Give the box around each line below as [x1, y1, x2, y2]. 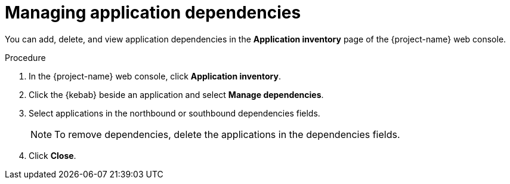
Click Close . [29, 150, 76, 161]
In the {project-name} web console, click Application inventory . [29, 70, 281, 81]
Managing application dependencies [5, 2, 301, 23]
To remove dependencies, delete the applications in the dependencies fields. [54, 128, 400, 140]
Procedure [5, 52, 46, 63]
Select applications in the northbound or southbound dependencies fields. [29, 108, 320, 118]
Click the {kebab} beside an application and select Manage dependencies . [29, 89, 324, 100]
